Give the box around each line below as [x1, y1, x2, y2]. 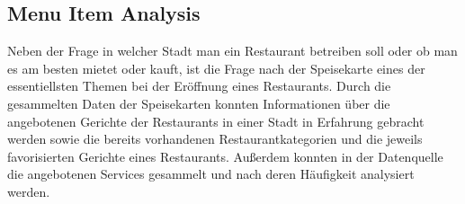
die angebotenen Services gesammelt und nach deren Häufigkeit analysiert [7, 164, 415, 183]
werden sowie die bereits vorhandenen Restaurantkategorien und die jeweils [7, 129, 423, 148]
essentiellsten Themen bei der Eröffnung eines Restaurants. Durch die [7, 76, 391, 95]
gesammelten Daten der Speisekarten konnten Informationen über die [7, 93, 390, 112]
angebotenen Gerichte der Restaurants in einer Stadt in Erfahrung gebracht [7, 111, 425, 130]
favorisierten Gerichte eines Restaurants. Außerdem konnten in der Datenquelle [7, 146, 443, 165]
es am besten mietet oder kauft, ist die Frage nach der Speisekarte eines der [7, 58, 425, 77]
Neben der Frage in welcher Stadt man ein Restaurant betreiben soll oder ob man [7, 41, 458, 60]
